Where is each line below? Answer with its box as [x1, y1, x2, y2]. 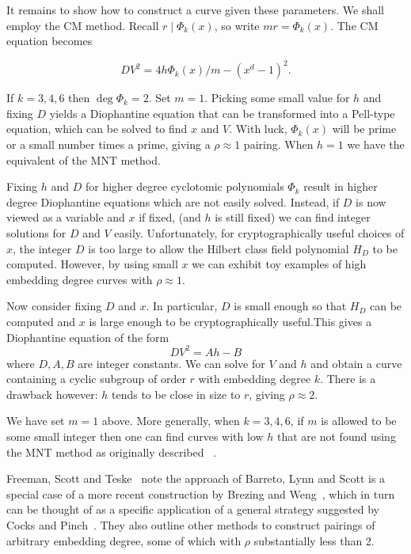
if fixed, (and [139, 209, 201, 226]
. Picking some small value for [204, 89, 350, 106]
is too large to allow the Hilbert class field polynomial [88, 240, 349, 256]
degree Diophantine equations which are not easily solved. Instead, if [6, 193, 340, 210]
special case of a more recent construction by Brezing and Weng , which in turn [6, 485, 395, 502]
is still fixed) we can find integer [215, 209, 371, 226]
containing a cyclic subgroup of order [6, 370, 186, 387]
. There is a [320, 370, 376, 387]
